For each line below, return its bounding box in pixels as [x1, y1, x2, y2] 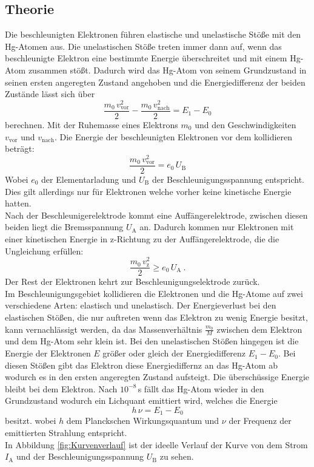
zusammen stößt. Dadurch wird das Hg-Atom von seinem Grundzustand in [28, 63, 307, 76]
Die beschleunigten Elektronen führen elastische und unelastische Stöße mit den [5, 28, 301, 41]
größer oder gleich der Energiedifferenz [102, 347, 246, 360]
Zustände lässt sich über [5, 87, 95, 100]
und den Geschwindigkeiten [195, 118, 296, 131]
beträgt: [5, 142, 35, 155]
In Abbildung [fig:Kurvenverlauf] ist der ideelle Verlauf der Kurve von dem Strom [5, 438, 308, 451]
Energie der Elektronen [5, 347, 91, 360]
